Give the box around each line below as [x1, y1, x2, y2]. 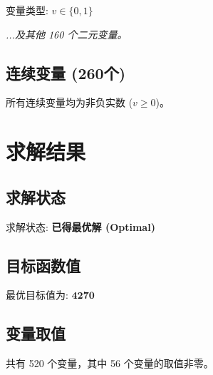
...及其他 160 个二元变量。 [6, 26, 128, 41]
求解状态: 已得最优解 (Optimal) [6, 219, 155, 234]
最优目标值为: [6, 287, 68, 302]
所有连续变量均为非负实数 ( [6, 95, 133, 110]
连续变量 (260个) [6, 61, 126, 83]
